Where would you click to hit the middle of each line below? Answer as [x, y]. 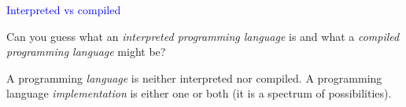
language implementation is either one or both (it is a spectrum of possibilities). [199, 93]
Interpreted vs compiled [64, 9]
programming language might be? [86, 52]
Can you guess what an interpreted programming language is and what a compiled [203, 36]
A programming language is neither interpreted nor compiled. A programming [194, 77]
